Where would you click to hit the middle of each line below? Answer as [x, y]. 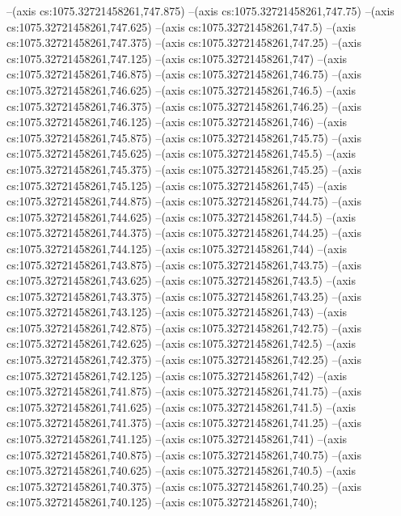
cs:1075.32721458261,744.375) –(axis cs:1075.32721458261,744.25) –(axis [184, 233]
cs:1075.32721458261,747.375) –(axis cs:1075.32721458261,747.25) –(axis [184, 42]
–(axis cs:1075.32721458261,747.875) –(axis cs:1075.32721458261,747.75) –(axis [200, 11]
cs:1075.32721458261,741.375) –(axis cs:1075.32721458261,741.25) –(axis [184, 423]
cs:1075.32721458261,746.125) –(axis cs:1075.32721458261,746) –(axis [177, 122]
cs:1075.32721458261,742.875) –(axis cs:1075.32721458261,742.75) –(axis [184, 327]
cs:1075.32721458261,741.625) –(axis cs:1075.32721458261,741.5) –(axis [181, 406]
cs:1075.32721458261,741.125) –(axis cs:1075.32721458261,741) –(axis [177, 439]
